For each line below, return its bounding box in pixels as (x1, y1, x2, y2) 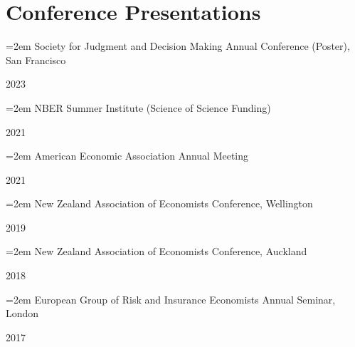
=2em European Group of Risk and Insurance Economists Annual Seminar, (6, 291, 336, 306)
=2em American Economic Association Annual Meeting (6, 148, 249, 163)
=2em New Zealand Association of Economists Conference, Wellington (6, 196, 313, 211)
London (6, 306, 39, 321)
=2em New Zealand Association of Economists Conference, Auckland (6, 244, 307, 259)
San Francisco (6, 52, 66, 67)
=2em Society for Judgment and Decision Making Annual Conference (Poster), (6, 38, 350, 53)
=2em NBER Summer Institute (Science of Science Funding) (6, 100, 271, 115)
